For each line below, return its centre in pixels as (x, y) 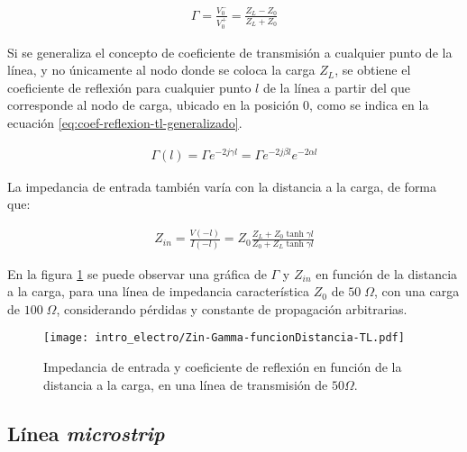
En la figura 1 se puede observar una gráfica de (137, 273)
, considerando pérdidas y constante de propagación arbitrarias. (232, 308)
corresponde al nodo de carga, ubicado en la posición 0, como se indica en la (218, 105)
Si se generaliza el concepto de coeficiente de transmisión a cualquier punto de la (230, 52)
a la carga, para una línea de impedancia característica (159, 291)
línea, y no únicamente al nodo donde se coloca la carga (161, 70)
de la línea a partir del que (336, 87)
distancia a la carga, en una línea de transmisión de (186, 384)
